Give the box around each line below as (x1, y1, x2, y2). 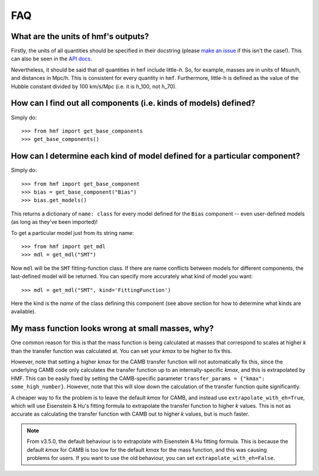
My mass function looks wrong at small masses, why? (11, 323, 214, 334)
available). (11, 308, 37, 315)
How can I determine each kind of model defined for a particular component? (11, 151, 301, 161)
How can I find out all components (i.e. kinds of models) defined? (11, 98, 256, 108)
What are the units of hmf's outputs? (11, 31, 149, 41)
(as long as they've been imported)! (11, 218, 98, 226)
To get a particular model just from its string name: (11, 229, 134, 236)
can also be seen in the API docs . (11, 55, 93, 62)
